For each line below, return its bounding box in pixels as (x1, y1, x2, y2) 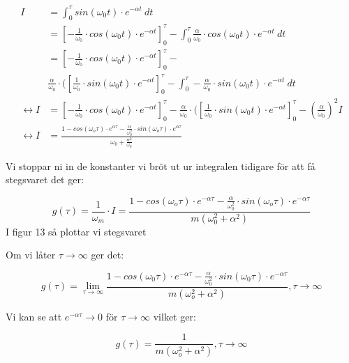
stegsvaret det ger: (6, 172, 84, 187)
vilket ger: (153, 309, 196, 323)
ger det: (91, 247, 124, 262)
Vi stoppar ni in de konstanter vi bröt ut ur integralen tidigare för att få (6, 158, 315, 173)
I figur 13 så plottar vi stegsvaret (6, 224, 147, 238)
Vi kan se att (6, 309, 62, 323)
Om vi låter (6, 247, 56, 262)
